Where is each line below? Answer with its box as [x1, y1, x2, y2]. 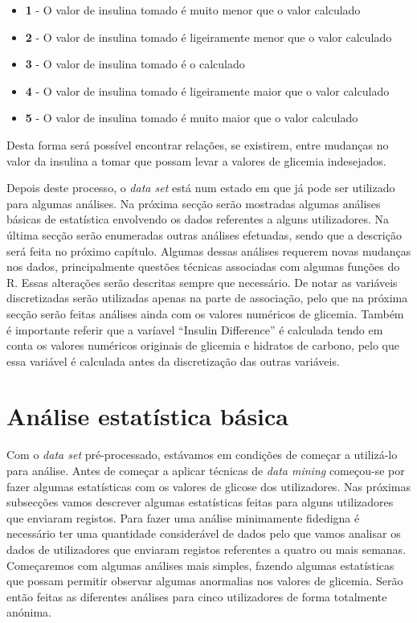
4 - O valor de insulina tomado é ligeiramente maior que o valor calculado [25, 82, 390, 99]
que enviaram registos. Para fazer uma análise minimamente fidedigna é [6, 509, 360, 526]
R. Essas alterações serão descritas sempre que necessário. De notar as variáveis [6, 273, 398, 290]
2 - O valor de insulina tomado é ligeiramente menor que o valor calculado [25, 28, 392, 45]
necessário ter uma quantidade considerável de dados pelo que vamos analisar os [6, 525, 401, 542]
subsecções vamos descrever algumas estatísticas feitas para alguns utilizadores [6, 494, 394, 510]
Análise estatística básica [6, 400, 289, 432]
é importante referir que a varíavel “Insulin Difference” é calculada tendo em [6, 321, 383, 338]
